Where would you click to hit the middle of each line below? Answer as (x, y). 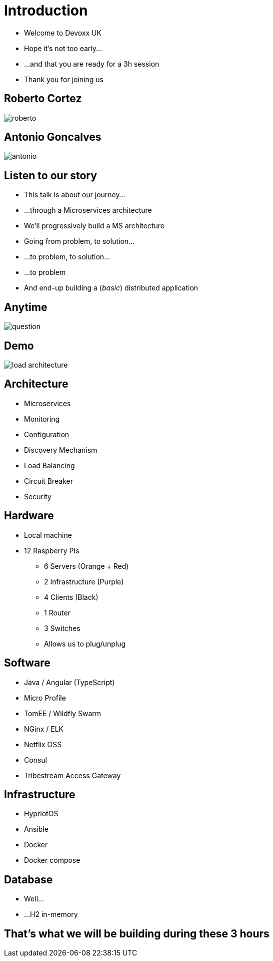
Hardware (29, 516)
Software (27, 663)
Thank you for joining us (64, 79)
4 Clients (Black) (71, 597)
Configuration (47, 434)
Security (38, 496)
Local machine (48, 535)
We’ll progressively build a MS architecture (94, 226)
